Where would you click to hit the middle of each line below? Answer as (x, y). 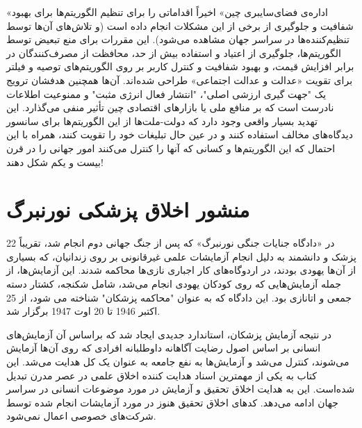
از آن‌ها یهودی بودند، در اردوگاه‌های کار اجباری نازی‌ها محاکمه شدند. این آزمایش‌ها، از (181, 270)
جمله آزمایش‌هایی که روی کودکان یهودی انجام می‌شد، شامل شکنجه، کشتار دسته (174, 284)
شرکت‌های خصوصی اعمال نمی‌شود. (81, 416)
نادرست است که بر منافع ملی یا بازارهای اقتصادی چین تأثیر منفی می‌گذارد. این (170, 107)
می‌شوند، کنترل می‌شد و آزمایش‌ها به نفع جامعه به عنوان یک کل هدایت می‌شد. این (178, 361)
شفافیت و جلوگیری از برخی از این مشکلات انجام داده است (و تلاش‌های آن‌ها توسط (180, 25)
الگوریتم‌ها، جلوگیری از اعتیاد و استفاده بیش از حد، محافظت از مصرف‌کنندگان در (174, 52)
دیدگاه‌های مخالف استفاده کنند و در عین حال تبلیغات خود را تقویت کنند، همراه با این (180, 134)
